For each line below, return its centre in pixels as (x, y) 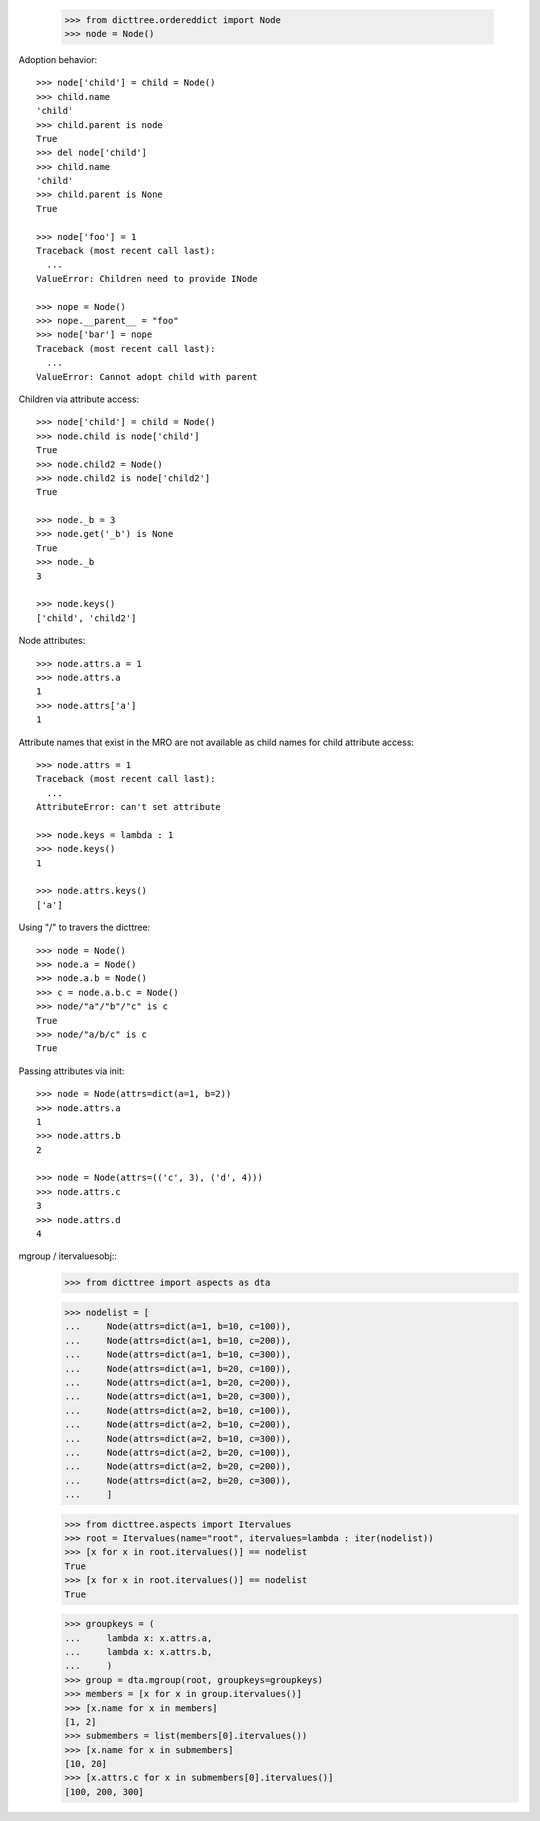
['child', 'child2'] (86, 618)
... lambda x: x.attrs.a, (138, 1638)
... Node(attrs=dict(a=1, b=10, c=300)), (178, 1354)
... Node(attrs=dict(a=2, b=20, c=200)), (178, 1466)
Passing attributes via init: (71, 1071)
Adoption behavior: (58, 59)
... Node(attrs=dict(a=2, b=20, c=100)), (178, 1452)
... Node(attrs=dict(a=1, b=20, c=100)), (178, 1368)
